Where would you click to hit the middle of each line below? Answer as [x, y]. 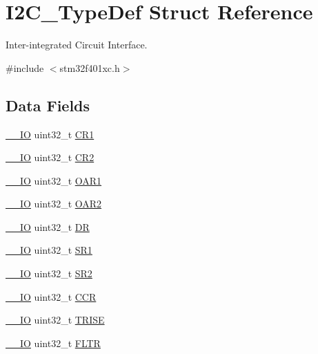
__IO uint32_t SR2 [49, 273]
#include [25, 67]
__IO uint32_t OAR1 [54, 180]
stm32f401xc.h [90, 67]
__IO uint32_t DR [48, 226]
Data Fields [48, 105]
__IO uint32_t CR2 [50, 157]
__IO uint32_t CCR [51, 296]
